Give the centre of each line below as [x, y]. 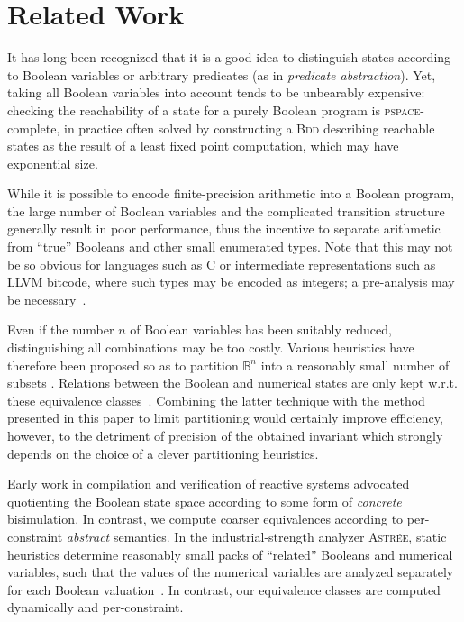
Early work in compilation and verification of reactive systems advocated [209, 484]
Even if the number [61, 329]
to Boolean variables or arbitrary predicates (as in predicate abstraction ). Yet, [222, 74]
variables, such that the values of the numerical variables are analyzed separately [231, 572]
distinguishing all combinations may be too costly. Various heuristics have [211, 348]
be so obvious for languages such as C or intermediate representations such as [222, 264]
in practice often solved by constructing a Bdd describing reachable [249, 128]
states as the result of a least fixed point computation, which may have [203, 146]
